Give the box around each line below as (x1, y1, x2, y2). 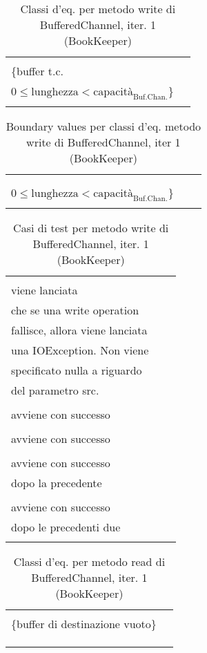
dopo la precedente (11, 475, 102, 491)
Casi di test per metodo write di (13, 220, 169, 236)
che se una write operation (11, 302, 139, 319)
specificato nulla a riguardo (11, 362, 142, 379)
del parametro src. (11, 382, 99, 399)
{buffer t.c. (11, 63, 64, 79)
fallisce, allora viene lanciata (11, 322, 148, 339)
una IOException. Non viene (11, 342, 149, 359)
